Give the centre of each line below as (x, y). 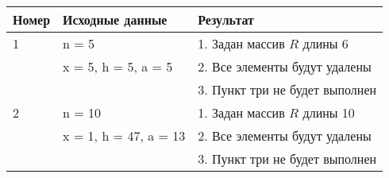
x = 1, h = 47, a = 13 (124, 135)
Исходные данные (115, 19)
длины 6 (325, 43)
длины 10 (329, 112)
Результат (226, 19)
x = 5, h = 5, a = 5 (118, 66)
